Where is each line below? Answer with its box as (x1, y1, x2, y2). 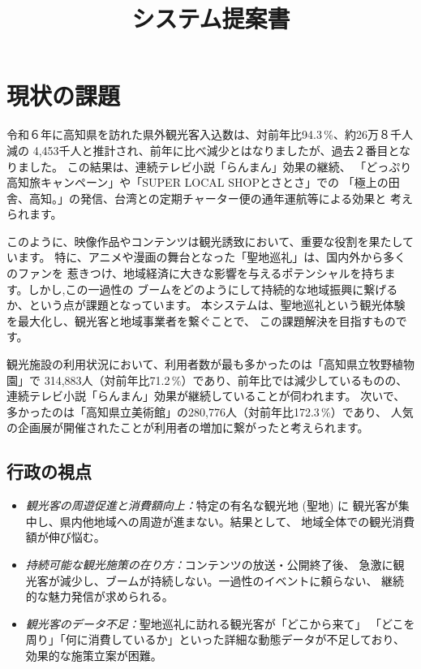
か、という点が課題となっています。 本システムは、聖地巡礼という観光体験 (6, 296, 406, 313)
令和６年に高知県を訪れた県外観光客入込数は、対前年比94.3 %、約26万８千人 (6, 126, 413, 143)
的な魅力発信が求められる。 (25, 588, 174, 605)
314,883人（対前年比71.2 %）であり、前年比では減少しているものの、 (44, 371, 408, 388)
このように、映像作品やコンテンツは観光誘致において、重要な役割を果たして (6, 232, 415, 249)
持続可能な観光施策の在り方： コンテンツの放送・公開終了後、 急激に (25, 555, 393, 572)
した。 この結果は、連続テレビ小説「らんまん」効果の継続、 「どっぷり (28, 158, 412, 175)
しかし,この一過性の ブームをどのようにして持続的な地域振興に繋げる (28, 280, 398, 297)
